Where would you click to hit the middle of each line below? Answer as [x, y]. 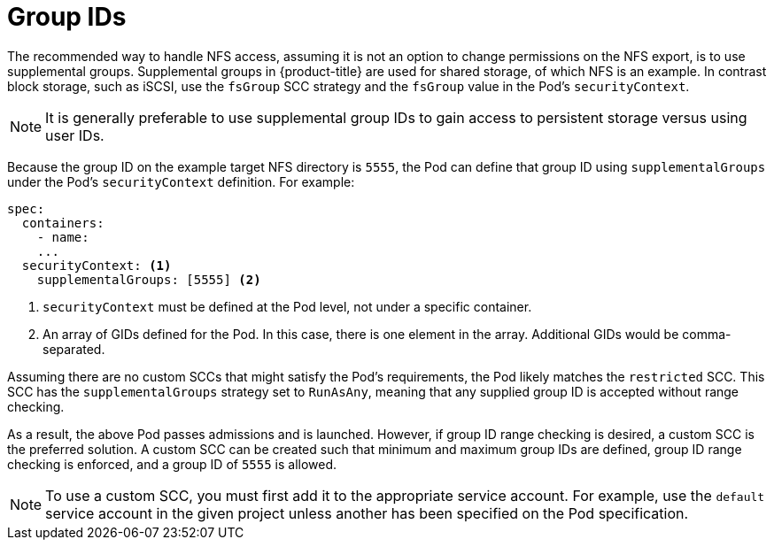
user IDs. [75, 135]
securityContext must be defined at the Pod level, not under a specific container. [287, 306]
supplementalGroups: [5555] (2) [149, 279]
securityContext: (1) [97, 265]
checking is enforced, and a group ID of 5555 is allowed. [172, 464]
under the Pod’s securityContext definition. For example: [181, 181]
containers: [63, 223]
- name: [63, 237]
